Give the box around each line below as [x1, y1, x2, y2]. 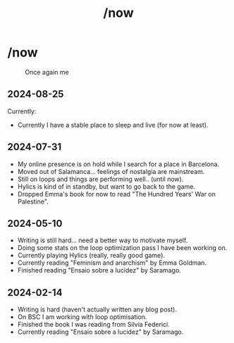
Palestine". [17, 197, 49, 206]
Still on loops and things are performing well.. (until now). [17, 175, 184, 183]
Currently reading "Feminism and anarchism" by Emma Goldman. [17, 258, 207, 267]
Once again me [25, 68, 69, 76]
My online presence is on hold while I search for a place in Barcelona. [17, 160, 220, 168]
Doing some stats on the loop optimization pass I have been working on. [17, 244, 228, 252]
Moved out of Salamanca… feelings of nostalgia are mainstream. [17, 167, 205, 175]
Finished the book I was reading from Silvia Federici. [17, 320, 171, 329]
